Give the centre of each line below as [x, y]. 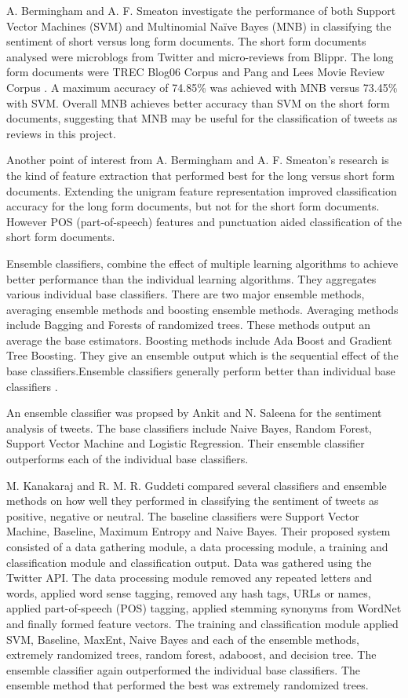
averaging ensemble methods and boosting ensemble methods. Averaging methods [202, 309]
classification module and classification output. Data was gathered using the [189, 562]
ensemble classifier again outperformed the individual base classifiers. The [184, 669]
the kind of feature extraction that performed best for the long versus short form [200, 175]
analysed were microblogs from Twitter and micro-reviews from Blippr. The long [200, 56]
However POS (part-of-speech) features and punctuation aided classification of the [204, 221]
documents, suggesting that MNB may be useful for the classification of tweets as [202, 118]
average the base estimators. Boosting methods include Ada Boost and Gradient [199, 340]
